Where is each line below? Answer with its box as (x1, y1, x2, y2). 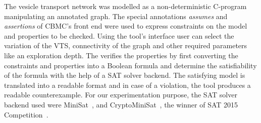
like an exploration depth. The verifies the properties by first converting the (4, 50, 238, 60)
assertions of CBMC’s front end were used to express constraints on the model (4, 21, 247, 31)
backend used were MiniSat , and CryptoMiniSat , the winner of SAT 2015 (4, 99, 238, 109)
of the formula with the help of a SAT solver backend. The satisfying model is (4, 70, 245, 80)
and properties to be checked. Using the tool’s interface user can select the (4, 30, 234, 41)
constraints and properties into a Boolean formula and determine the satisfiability (4, 60, 257, 70)
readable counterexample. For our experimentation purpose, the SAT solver (4, 89, 237, 100)
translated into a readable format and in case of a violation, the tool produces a (4, 79, 251, 90)
